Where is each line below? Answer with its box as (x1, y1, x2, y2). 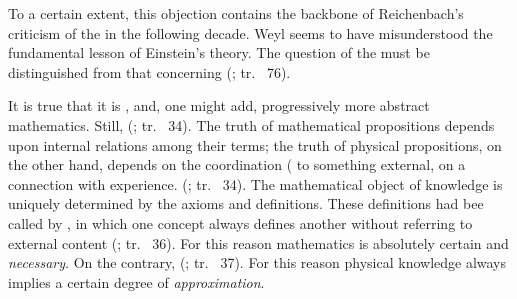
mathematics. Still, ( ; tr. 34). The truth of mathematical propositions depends (8, 114, 495, 135)
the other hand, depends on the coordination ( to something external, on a (8, 154, 466, 175)
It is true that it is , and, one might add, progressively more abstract (8, 95, 430, 116)
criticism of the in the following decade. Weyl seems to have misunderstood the (8, 22, 493, 43)
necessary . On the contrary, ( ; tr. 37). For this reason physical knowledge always (8, 252, 507, 273)
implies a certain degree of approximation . (8, 271, 265, 292)
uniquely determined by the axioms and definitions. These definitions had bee (8, 193, 484, 214)
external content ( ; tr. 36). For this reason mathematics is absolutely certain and (8, 232, 509, 253)
